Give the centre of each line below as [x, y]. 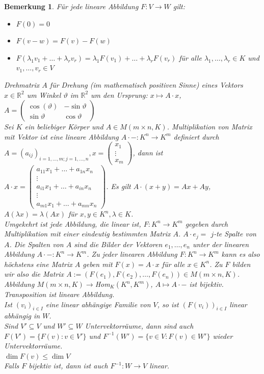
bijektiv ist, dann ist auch [68, 366]
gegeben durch [207, 223]
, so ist [168, 304]
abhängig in [22, 316]
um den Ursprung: [119, 95]
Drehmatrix [22, 84]
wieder [223, 336]
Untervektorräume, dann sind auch [139, 326]
